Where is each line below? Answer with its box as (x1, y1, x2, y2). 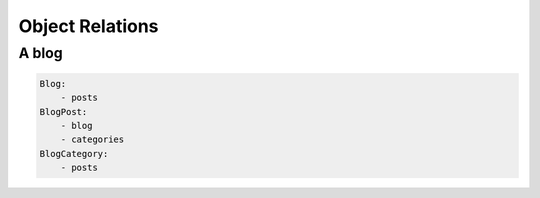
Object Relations (18, 15, 159, 37)
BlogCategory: (39, 148, 109, 159)
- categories (60, 134, 125, 145)
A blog (18, 44, 64, 62)
